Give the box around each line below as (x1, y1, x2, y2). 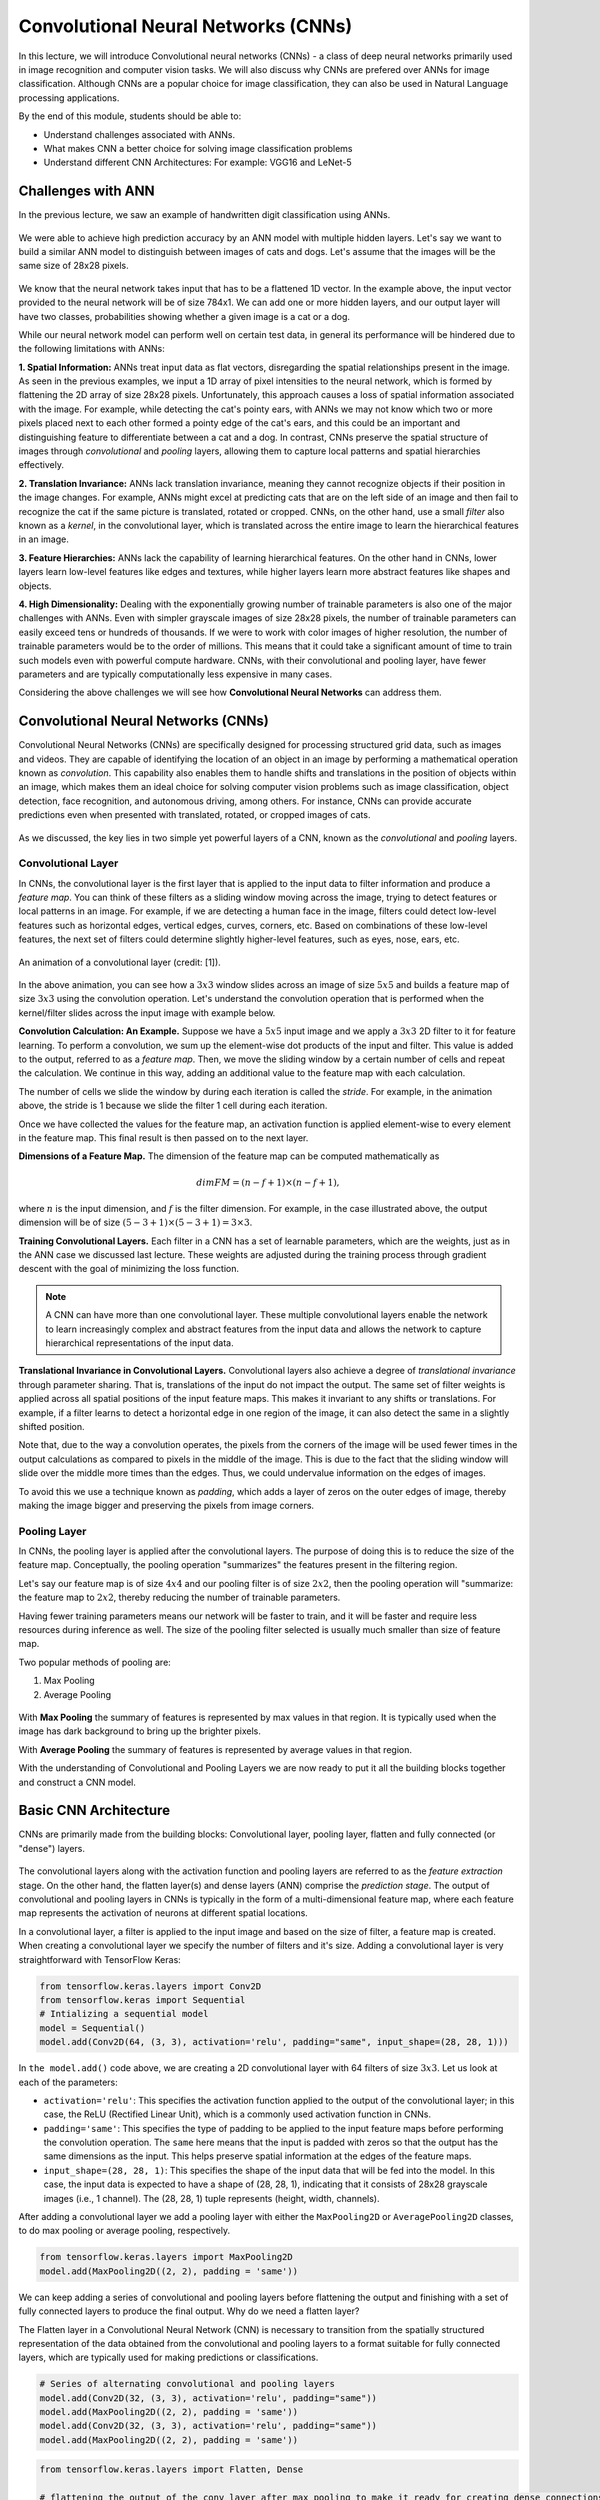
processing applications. (18, 91, 120, 104)
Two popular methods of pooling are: (18, 1656, 172, 1668)
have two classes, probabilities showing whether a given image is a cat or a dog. (18, 310, 350, 322)
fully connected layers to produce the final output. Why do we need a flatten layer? (18, 2305, 360, 2317)
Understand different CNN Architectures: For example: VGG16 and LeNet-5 (43, 156, 352, 169)
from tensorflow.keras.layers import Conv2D (39, 1980, 262, 1992)
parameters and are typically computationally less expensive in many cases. (18, 668, 333, 680)
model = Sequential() (39, 2022, 146, 2034)
